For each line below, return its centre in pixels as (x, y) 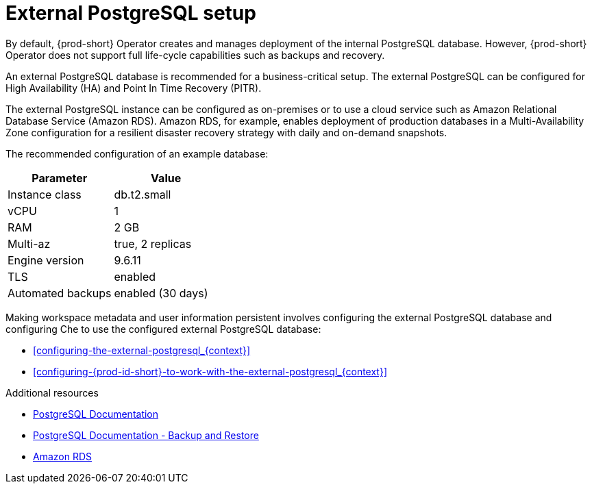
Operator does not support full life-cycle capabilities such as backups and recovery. (195, 55)
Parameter (60, 178)
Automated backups (60, 293)
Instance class (45, 194)
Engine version (46, 260)
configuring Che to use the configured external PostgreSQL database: (163, 329)
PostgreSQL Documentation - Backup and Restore (146, 435)
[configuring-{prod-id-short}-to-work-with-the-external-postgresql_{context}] (210, 371)
